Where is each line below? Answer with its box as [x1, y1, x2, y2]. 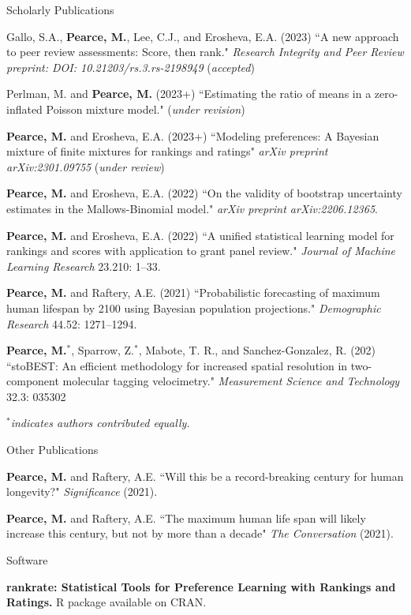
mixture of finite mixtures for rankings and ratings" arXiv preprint [6, 143, 328, 159]
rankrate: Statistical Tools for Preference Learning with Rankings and [6, 578, 396, 594]
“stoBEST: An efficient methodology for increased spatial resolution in [6, 357, 348, 373]
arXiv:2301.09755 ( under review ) [6, 158, 165, 174]
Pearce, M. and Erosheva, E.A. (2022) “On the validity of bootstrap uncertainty [6, 185, 402, 201]
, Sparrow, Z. [71, 342, 135, 358]
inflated [6, 100, 43, 117]
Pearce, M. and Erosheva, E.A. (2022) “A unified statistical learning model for [6, 227, 394, 243]
